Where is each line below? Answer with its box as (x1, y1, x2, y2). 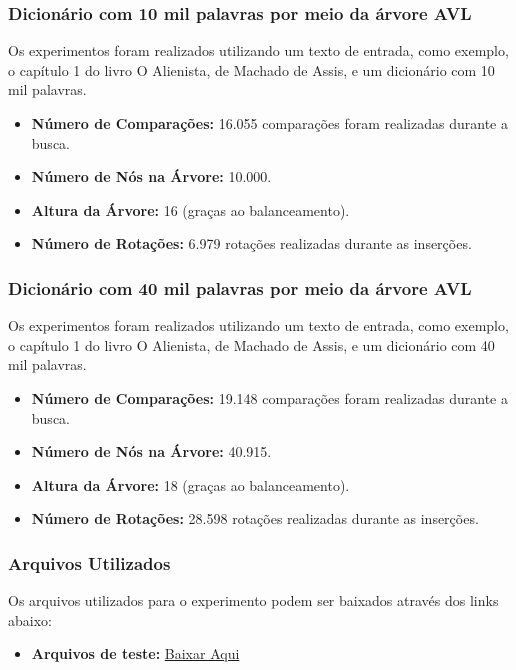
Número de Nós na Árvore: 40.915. (31, 441, 272, 462)
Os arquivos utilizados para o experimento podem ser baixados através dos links (8, 590, 499, 611)
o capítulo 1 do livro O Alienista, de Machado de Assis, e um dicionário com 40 (8, 334, 495, 355)
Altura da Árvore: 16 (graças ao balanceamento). (31, 199, 350, 220)
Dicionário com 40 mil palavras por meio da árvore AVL (8, 275, 472, 300)
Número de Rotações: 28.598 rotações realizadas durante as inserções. (31, 508, 479, 529)
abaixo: (8, 609, 52, 630)
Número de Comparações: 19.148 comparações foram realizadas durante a (31, 387, 508, 408)
